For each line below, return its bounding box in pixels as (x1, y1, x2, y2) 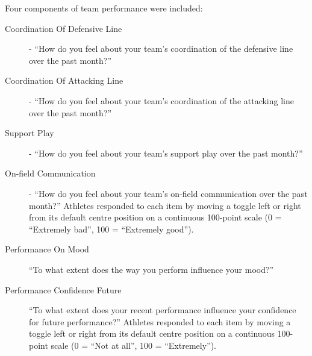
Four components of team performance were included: (5, 2, 203, 14)
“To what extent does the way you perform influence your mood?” (29, 263, 274, 275)
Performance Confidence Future (5, 283, 122, 296)
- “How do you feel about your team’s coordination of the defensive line (29, 42, 293, 55)
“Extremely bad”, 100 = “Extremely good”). (29, 222, 194, 235)
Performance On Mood (5, 243, 89, 255)
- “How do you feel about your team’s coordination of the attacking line (29, 94, 294, 107)
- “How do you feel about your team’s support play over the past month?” (29, 146, 303, 159)
